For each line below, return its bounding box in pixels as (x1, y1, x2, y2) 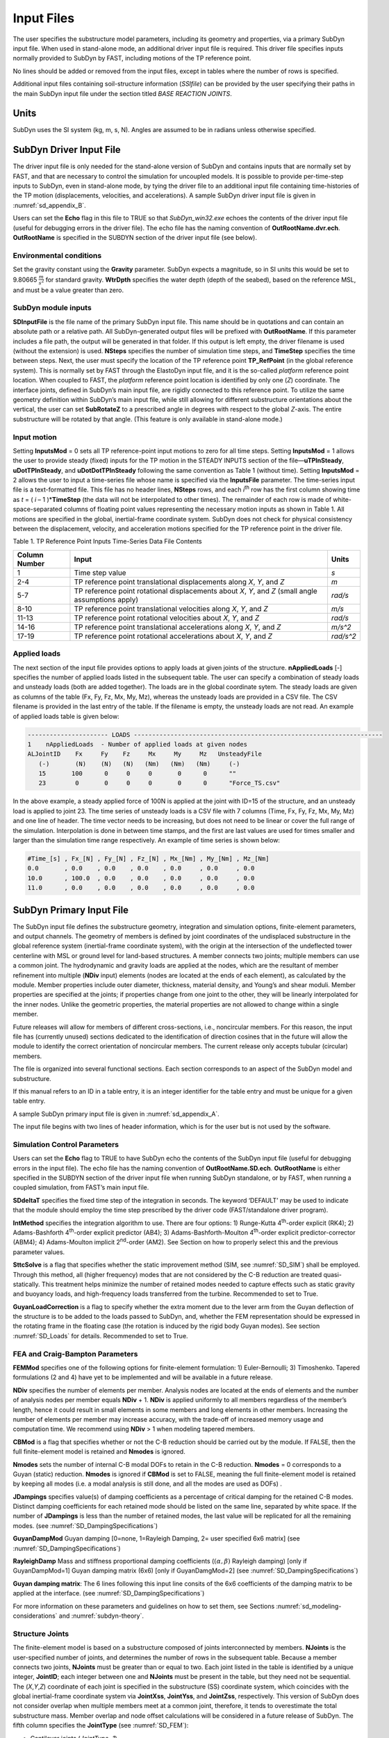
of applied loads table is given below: (13, 712, 119, 720)
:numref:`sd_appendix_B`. (13, 201, 86, 209)
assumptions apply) (74, 594, 139, 604)
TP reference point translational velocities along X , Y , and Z (74, 603, 268, 613)
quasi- (323, 1270, 342, 1278)
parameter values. (13, 1248, 65, 1256)
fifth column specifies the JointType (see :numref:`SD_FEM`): (13, 1721, 189, 1730)
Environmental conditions (13, 250, 102, 260)
